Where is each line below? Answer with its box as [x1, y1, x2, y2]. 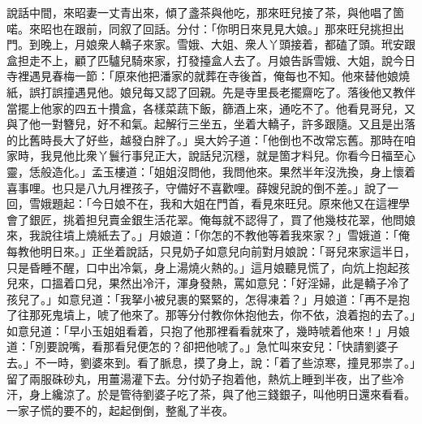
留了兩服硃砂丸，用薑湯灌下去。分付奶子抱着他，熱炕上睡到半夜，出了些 [6, 370, 393, 387]
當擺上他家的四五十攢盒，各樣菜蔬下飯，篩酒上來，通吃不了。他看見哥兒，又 [6, 99, 416, 116]
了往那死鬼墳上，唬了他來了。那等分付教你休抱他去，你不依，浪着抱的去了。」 [6, 306, 416, 323]
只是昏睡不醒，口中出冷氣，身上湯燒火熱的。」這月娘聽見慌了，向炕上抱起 [6, 258, 398, 275]
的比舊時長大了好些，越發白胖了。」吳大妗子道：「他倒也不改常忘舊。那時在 [6, 131, 404, 148]
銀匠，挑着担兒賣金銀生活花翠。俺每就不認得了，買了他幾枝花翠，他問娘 [28, 210, 416, 227]
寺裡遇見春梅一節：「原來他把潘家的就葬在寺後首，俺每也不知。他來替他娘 [6, 67, 398, 84]
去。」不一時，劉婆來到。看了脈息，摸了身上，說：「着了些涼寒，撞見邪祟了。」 [6, 354, 416, 371]
